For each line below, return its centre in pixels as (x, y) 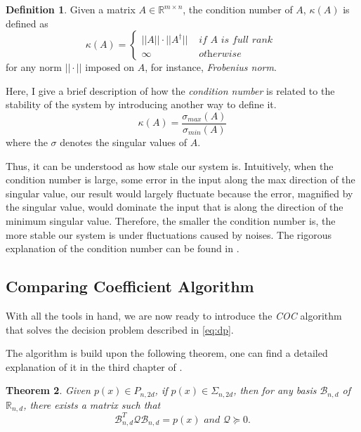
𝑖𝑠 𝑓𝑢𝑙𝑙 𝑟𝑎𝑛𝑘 (247, 40)
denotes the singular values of (123, 142)
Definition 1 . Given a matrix (71, 9)
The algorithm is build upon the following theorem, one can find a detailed (167, 353)
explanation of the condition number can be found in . (123, 248)
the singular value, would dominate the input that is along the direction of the (175, 207)
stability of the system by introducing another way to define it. (141, 104)
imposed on (110, 67)
